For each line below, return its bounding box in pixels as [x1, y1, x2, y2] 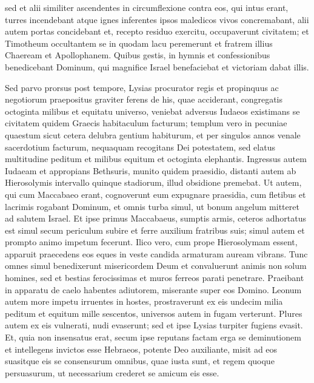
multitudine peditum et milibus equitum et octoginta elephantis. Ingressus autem [5, 152, 307, 165]
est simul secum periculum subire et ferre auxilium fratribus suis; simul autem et [5, 223, 305, 236]
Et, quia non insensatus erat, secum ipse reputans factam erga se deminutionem [5, 331, 301, 344]
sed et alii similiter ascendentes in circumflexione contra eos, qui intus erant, [5, 1, 289, 13]
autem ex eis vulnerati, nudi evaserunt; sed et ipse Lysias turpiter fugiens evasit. [5, 319, 303, 331]
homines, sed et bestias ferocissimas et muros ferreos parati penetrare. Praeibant [5, 271, 304, 284]
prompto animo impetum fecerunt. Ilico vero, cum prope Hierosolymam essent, [5, 236, 298, 248]
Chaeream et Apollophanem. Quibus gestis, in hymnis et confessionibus [5, 49, 270, 61]
